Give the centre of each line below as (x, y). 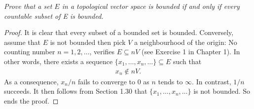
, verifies (102, 52)
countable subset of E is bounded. (54, 16)
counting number (30, 52)
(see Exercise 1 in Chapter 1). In (191, 52)
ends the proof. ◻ (31, 100)
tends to (170, 81)
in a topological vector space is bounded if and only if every (151, 6)
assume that (22, 42)
